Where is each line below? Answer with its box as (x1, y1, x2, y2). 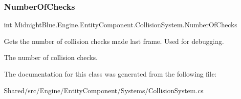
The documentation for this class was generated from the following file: (4, 69, 217, 79)
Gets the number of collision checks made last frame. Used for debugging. (4, 36, 224, 46)
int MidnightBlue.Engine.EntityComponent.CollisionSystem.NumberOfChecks (4, 20, 237, 30)
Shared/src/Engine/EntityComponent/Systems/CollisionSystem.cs (4, 85, 204, 95)
